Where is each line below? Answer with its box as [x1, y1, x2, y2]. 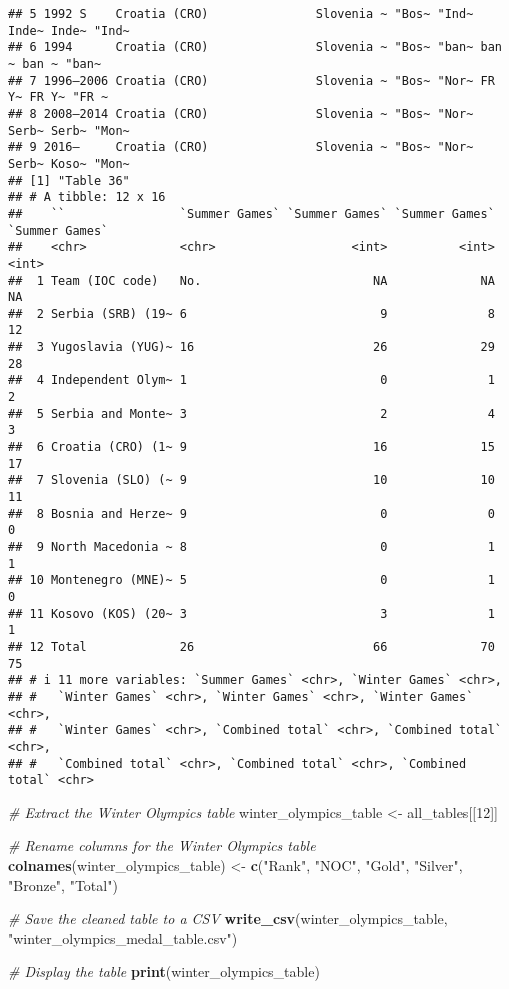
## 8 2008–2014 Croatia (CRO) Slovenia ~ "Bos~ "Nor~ [8, 106, 474, 121]
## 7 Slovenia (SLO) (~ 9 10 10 [8, 473, 495, 488]
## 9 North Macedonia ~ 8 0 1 [8, 540, 495, 554]
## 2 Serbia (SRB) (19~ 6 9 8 [8, 306, 495, 321]
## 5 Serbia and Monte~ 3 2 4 [8, 406, 495, 421]
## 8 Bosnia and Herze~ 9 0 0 [8, 506, 495, 521]
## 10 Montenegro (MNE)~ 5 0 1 [8, 573, 495, 588]
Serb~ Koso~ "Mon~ [8, 156, 130, 171]
